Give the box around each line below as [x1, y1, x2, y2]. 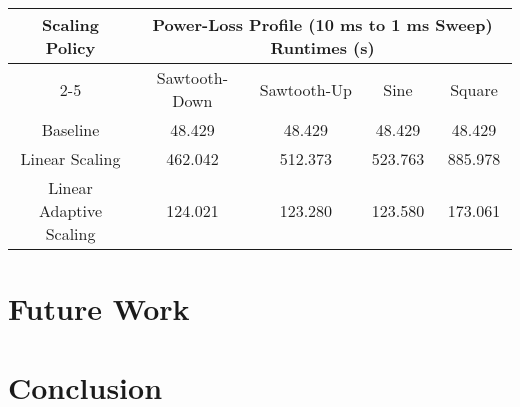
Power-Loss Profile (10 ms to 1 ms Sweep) [152, 13, 493, 36]
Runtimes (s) [270, 36, 375, 59]
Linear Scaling [20, 147, 121, 170]
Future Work [8, 288, 190, 329]
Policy [45, 36, 96, 59]
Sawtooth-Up [259, 77, 352, 101]
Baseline [41, 118, 100, 141]
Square [450, 77, 498, 101]
